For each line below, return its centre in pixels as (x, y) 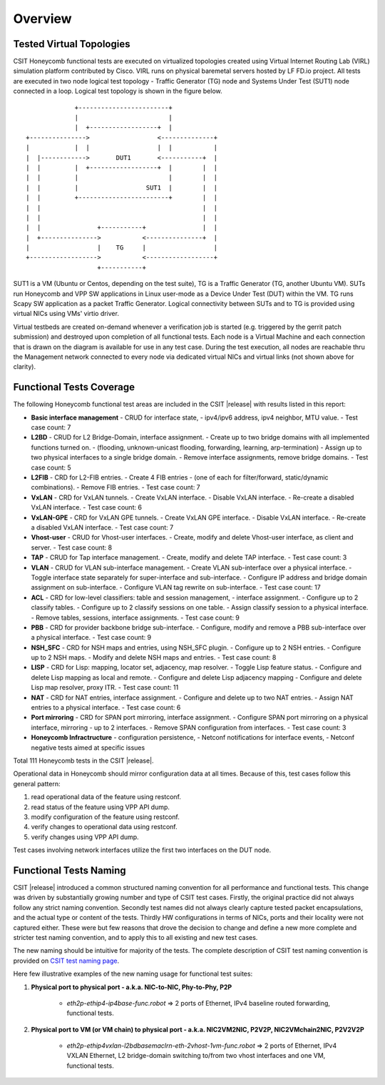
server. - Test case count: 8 (72, 548)
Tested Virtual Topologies (72, 44)
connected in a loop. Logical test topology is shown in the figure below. (118, 91)
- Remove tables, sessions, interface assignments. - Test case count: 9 (135, 618)
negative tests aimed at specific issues (88, 748)
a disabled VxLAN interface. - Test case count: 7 (102, 527)
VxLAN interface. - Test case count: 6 (87, 507)
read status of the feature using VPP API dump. (101, 807)
